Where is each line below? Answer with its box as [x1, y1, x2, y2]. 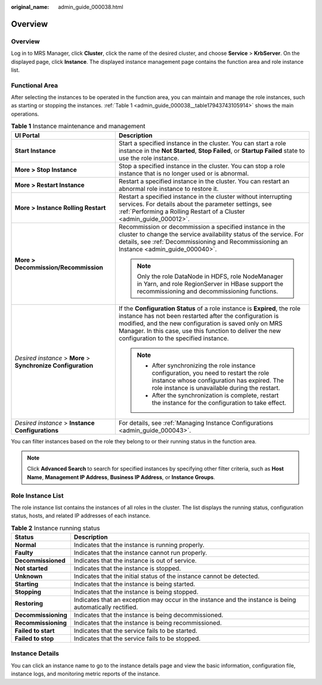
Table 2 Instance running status [11, 524, 100, 532]
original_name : [11, 4, 49, 10]
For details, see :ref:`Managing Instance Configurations [118, 418, 274, 427]
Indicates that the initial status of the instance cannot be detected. [73, 572, 260, 581]
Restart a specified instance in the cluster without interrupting [118, 192, 292, 200]
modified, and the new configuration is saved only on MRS [118, 319, 283, 328]
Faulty [14, 549, 33, 557]
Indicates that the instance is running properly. [73, 541, 205, 549]
